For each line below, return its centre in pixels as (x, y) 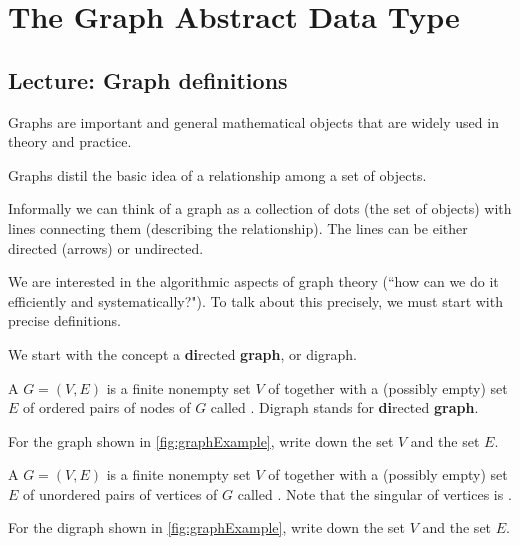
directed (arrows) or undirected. (106, 247)
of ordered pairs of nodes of (107, 407)
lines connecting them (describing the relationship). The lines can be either (238, 227)
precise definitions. (64, 320)
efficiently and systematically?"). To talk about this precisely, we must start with (255, 300)
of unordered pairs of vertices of (120, 493)
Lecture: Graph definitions (148, 79)
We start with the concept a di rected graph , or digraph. (182, 353)
